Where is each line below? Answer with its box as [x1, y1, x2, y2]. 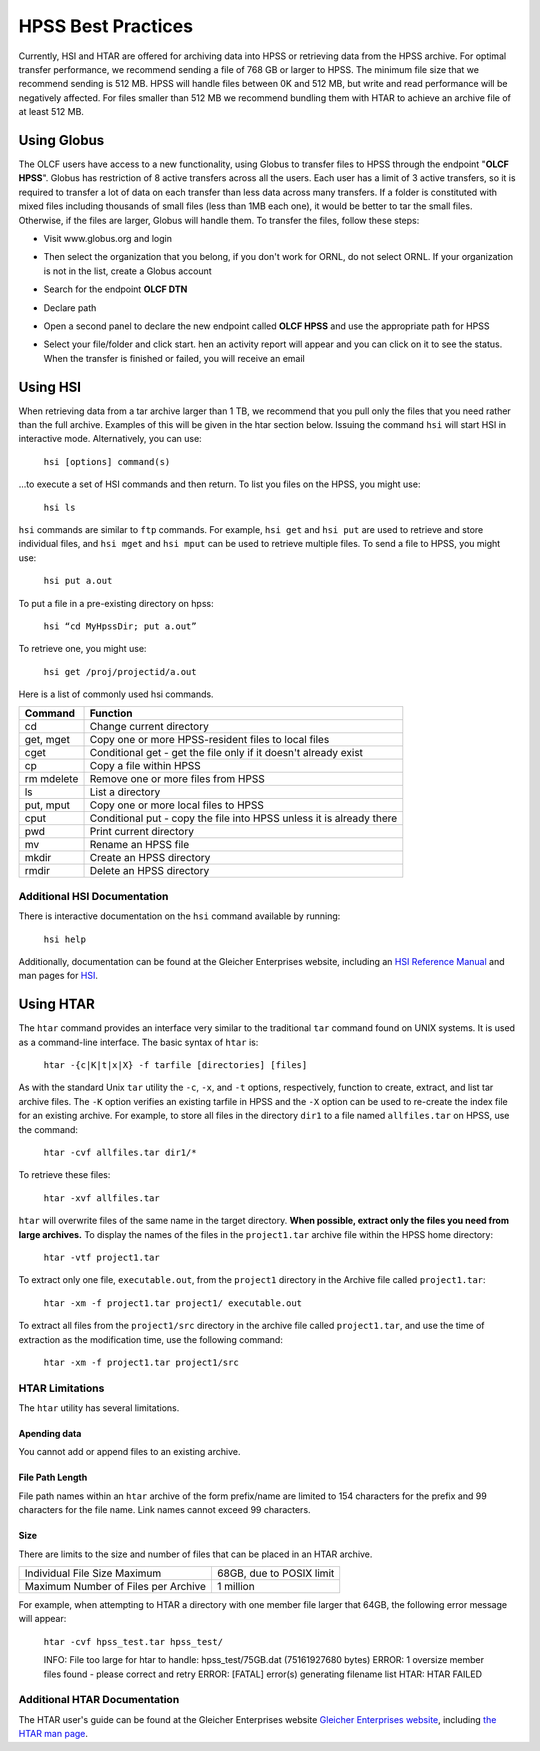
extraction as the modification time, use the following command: [18, 1333, 284, 1345]
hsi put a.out [43, 575, 113, 587]
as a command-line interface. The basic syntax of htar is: [18, 1036, 259, 1048]
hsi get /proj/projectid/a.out [43, 666, 197, 677]
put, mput [24, 798, 70, 812]
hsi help [43, 933, 87, 945]
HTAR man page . [18, 1728, 89, 1740]
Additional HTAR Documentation [18, 1693, 180, 1707]
